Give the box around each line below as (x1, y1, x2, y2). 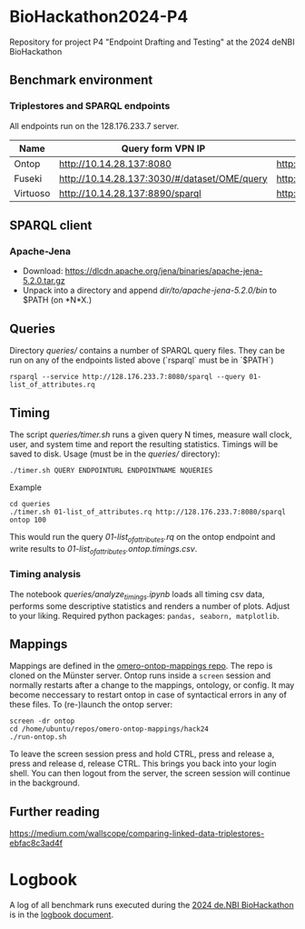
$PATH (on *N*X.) (22, 295, 93, 305)
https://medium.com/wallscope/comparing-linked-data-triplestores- (9, 828, 265, 839)
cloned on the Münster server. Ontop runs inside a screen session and (9, 670, 271, 681)
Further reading (9, 804, 100, 819)
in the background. (9, 777, 80, 788)
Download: (22, 265, 64, 276)
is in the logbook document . (9, 909, 114, 920)
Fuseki (14, 172, 43, 185)
